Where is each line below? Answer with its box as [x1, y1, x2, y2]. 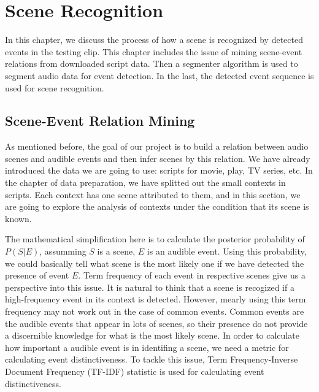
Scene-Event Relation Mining [5, 111, 195, 130]
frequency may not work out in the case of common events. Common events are [5, 305, 304, 318]
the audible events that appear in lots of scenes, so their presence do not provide [5, 317, 308, 329]
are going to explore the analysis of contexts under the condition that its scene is [5, 200, 309, 213]
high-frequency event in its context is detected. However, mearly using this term [5, 293, 306, 306]
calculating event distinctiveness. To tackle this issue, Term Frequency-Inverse [5, 353, 298, 366]
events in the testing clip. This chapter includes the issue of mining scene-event [5, 45, 302, 58]
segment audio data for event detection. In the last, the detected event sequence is [5, 69, 314, 82]
